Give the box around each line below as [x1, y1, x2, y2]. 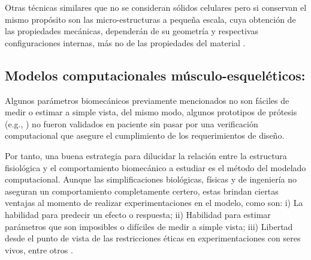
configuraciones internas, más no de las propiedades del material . [5, 36, 246, 49]
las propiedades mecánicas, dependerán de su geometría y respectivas [5, 25, 258, 37]
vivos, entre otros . [5, 243, 73, 256]
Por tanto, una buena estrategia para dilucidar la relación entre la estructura [5, 149, 287, 162]
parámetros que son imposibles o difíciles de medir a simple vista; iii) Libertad [5, 220, 293, 232]
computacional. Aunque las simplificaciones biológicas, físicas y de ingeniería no [5, 173, 297, 186]
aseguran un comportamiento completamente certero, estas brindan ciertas [5, 184, 279, 197]
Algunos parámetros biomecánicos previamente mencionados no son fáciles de [5, 94, 289, 106]
